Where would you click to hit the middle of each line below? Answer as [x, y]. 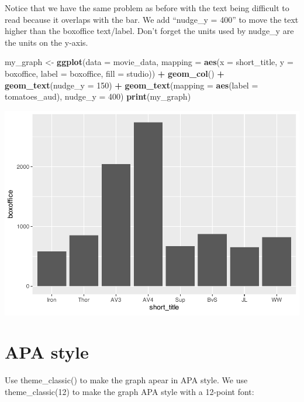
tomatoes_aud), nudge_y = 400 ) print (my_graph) [98, 96]
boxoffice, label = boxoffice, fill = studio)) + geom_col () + [115, 73]
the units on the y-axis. [46, 42]
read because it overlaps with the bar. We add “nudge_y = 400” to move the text [152, 19]
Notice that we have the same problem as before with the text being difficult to [147, 8]
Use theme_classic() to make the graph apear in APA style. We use [126, 380]
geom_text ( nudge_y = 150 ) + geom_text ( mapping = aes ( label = [132, 85]
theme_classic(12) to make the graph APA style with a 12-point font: [129, 391]
